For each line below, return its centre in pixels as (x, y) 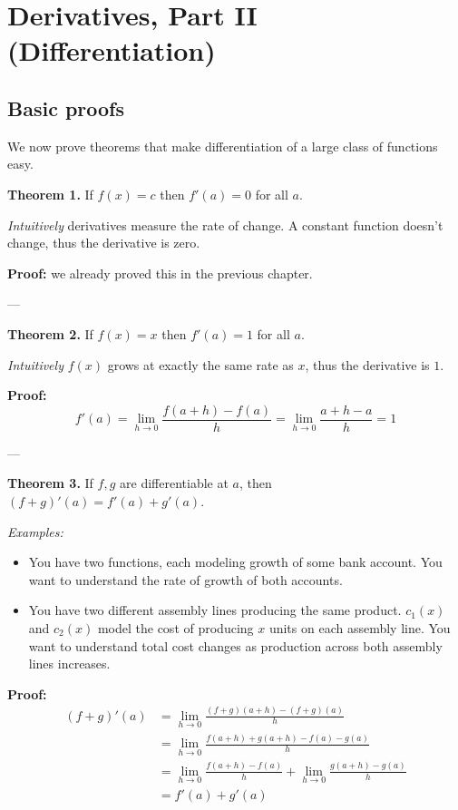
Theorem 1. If (50, 194)
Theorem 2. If (50, 333)
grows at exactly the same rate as (200, 364)
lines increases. (69, 664)
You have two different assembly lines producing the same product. (215, 610)
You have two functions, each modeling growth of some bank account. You (235, 562)
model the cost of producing (175, 627)
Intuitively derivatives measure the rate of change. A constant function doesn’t (225, 224)
